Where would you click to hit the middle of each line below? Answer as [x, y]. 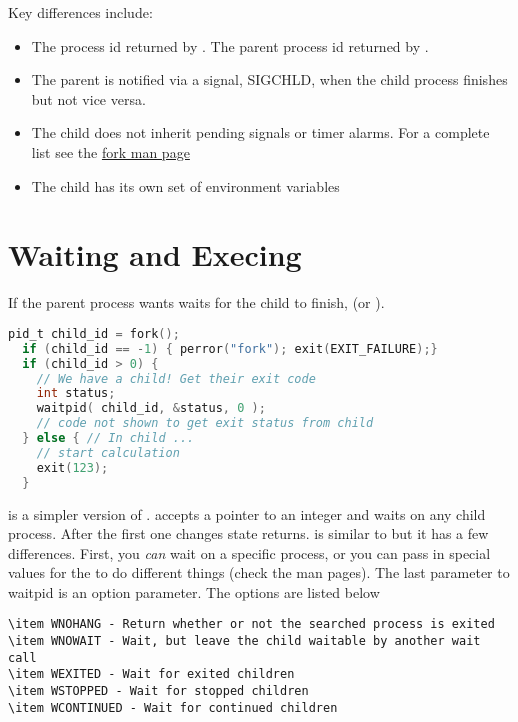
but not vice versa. [88, 98]
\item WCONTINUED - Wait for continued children [173, 707]
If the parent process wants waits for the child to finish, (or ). [196, 302]
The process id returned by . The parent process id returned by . [230, 45]
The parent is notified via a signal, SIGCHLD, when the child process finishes [269, 79]
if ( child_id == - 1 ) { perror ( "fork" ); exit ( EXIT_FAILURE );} [230, 348]
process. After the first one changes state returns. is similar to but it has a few [248, 533]
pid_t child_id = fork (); [94, 333]
